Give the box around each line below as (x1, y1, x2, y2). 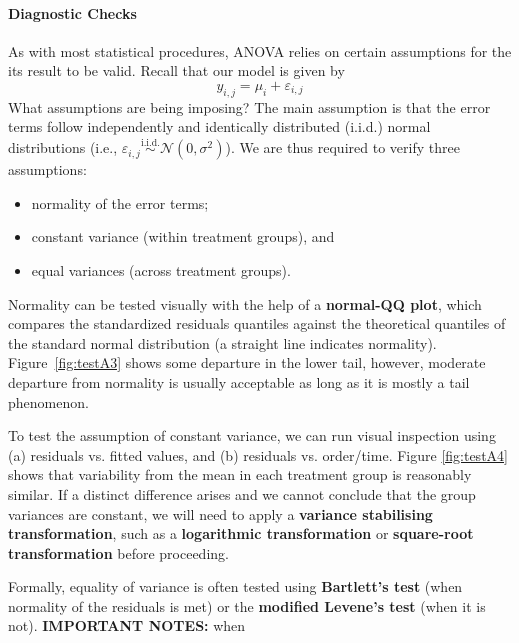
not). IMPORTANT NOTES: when (8, 615, 246, 636)
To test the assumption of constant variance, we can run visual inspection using (8, 425, 496, 446)
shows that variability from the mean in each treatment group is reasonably (8, 464, 472, 485)
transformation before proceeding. (8, 542, 229, 563)
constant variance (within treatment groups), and (31, 226, 335, 247)
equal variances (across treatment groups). (31, 259, 291, 280)
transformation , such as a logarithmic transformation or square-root (8, 523, 474, 544)
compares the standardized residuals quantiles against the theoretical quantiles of (8, 313, 506, 334)
